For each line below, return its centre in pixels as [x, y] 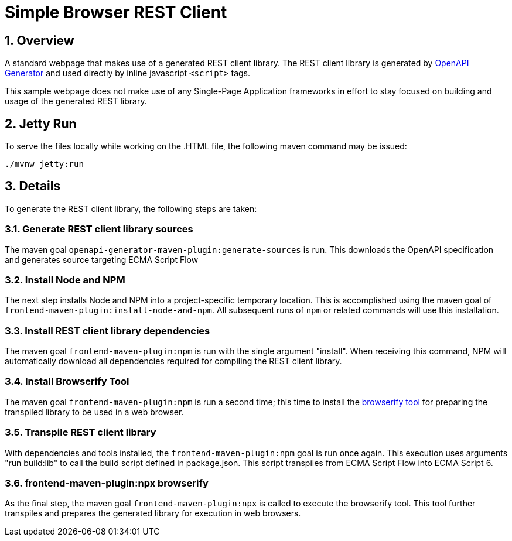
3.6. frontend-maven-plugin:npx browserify [107, 483]
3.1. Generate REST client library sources [99, 229]
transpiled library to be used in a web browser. [94, 412]
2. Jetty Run [41, 124]
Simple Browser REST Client [116, 12]
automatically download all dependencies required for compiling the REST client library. [173, 361]
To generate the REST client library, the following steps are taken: [131, 208]
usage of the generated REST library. [76, 101]
